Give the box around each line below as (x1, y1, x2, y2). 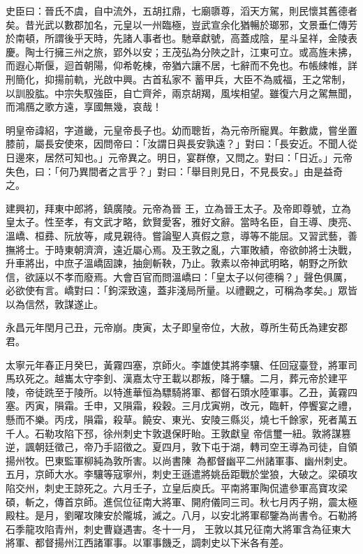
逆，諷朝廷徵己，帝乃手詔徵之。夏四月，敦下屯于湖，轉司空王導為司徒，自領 (6, 439, 357, 454)
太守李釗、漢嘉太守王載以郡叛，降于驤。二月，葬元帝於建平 (73, 371, 348, 386)
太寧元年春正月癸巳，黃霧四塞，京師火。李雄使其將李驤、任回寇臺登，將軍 (6, 357, 348, 372)
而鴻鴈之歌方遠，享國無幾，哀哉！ (6, 99, 162, 114)
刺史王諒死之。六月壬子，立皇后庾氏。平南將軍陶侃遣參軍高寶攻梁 (44, 481, 348, 495)
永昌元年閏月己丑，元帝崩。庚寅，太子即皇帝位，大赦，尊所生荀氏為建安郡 (6, 320, 348, 335)
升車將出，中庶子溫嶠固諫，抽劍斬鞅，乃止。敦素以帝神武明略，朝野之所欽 (6, 256, 348, 270)
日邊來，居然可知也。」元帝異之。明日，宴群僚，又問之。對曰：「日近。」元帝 (6, 150, 353, 164)
